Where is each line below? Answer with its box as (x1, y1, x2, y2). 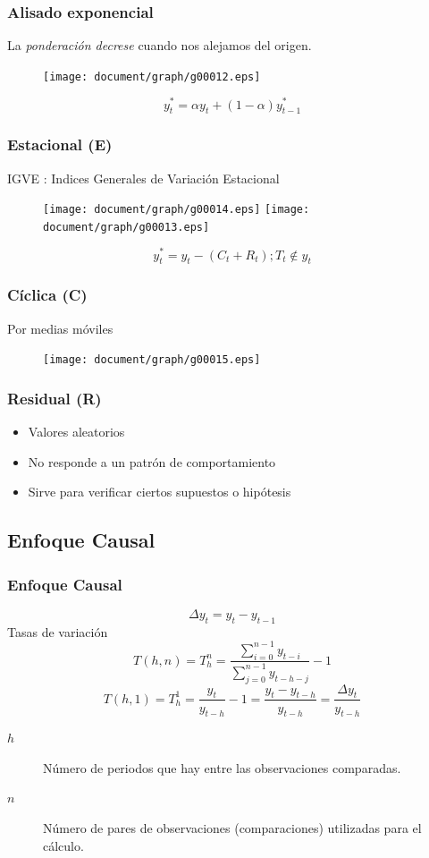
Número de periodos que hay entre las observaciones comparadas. (43, 758, 401, 777)
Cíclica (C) (7, 284, 88, 306)
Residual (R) (7, 387, 102, 409)
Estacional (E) (7, 133, 113, 156)
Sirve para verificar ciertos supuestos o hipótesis (28, 482, 291, 501)
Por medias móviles (7, 319, 114, 337)
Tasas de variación (7, 622, 108, 641)
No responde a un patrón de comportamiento (28, 452, 276, 471)
